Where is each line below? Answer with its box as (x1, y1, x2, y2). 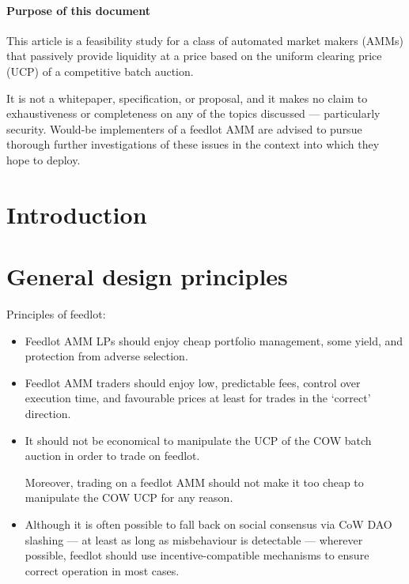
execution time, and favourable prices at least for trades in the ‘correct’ (25, 390, 371, 406)
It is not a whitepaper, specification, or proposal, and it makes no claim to (6, 89, 368, 106)
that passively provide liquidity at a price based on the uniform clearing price (6, 47, 382, 64)
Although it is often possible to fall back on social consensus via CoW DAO (25, 515, 392, 532)
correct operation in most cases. (25, 562, 180, 578)
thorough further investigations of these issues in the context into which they (6, 136, 380, 153)
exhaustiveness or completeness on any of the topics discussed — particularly (6, 105, 381, 122)
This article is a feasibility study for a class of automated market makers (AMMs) (6, 32, 404, 48)
